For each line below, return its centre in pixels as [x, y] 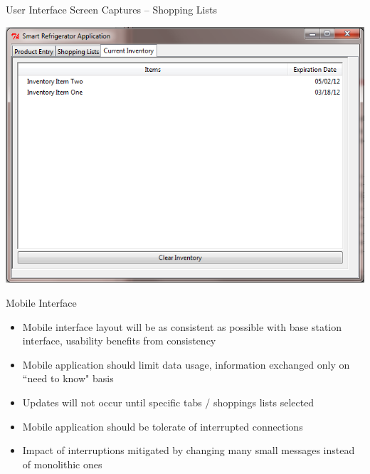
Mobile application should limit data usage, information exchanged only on [186, 364]
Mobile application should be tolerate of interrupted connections [163, 426]
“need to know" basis [68, 378]
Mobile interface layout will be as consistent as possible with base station [182, 326]
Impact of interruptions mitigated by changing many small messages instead [189, 450]
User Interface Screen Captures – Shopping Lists [111, 9]
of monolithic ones [62, 464]
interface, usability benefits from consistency [119, 341]
